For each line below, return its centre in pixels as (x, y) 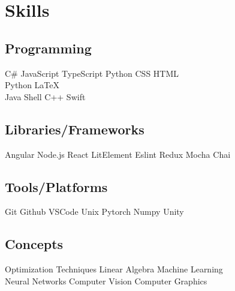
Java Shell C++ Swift (45, 96)
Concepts (34, 244)
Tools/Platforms (56, 186)
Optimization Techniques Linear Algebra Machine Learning (114, 269)
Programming (48, 48)
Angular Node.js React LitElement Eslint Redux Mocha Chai (118, 154)
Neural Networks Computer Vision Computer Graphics (106, 280)
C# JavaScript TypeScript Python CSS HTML (92, 73)
